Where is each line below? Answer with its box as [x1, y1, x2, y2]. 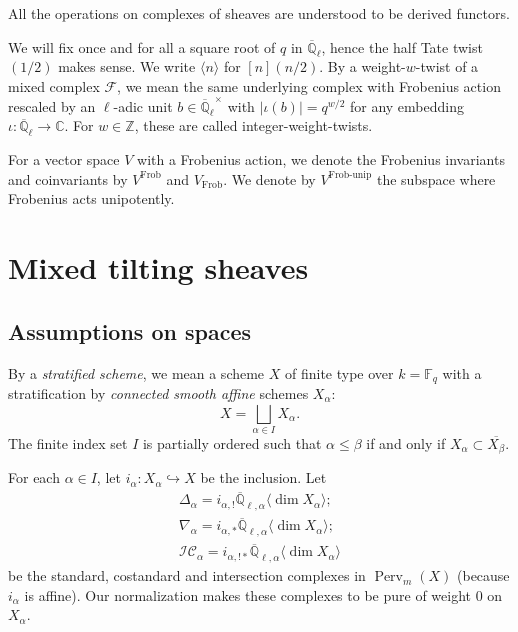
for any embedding [349, 95, 464, 116]
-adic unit [113, 95, 173, 116]
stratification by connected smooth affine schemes [8, 382, 309, 403]
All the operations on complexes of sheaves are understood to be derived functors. [8, 3, 510, 23]
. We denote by [223, 168, 316, 189]
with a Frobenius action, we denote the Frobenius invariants [137, 149, 505, 170]
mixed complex [8, 75, 100, 96]
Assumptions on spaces [8, 315, 251, 346]
